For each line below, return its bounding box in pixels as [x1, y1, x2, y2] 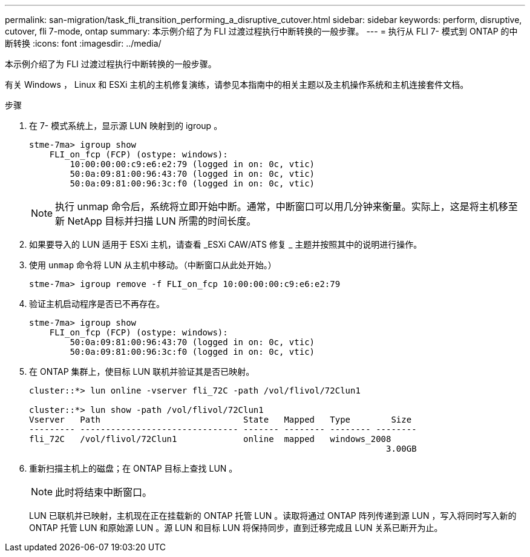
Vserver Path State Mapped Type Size [29, 415, 412, 424]
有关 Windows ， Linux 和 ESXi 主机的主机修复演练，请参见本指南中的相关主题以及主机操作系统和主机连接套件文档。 [5, 79, 469, 90]
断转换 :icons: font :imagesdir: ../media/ [5, 38, 162, 48]
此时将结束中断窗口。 [55, 486, 152, 498]
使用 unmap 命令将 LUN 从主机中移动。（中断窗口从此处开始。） [29, 260, 276, 270]
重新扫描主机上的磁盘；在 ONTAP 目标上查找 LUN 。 [29, 463, 238, 473]
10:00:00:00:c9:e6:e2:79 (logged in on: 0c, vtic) [70, 159, 315, 169]
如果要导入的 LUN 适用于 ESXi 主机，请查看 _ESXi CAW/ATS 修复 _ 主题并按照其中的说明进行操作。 [29, 239, 422, 249]
